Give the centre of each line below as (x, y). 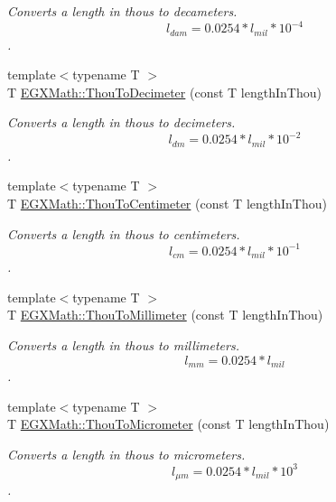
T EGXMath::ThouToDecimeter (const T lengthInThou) (164, 92)
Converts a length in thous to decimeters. (121, 122)
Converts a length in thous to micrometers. (126, 454)
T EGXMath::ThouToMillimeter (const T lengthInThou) (165, 315)
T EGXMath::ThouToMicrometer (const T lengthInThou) (168, 424)
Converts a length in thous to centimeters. (124, 233)
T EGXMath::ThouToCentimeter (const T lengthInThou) (167, 204)
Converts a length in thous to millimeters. (123, 344)
